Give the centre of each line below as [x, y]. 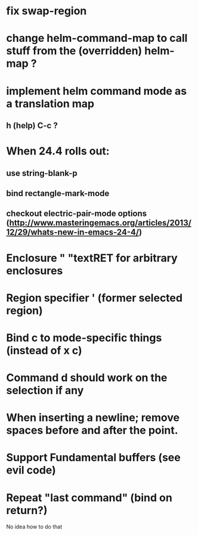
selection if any [45, 390]
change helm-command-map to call [97, 38]
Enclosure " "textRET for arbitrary [92, 258]
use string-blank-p [42, 173]
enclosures [35, 270]
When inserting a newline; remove [93, 418]
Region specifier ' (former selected [95, 298]
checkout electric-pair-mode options [77, 214]
